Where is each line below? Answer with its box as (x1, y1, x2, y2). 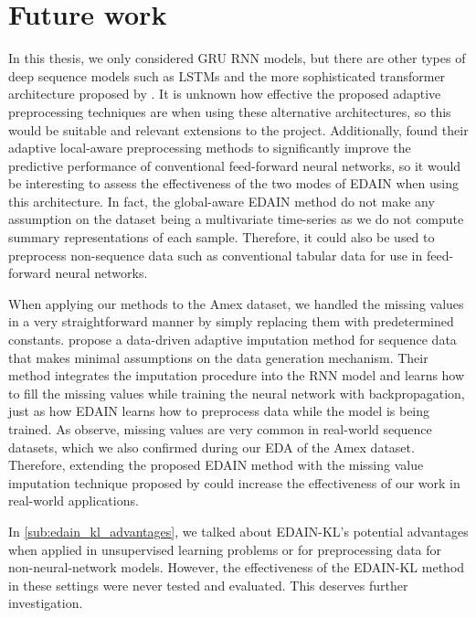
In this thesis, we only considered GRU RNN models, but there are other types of (8, 48, 466, 68)
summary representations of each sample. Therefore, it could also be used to (8, 228, 435, 247)
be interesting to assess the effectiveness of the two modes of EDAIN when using (8, 174, 459, 193)
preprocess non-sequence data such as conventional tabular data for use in (8, 245, 423, 264)
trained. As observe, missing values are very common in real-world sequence (8, 420, 432, 438)
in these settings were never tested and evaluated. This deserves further (8, 575, 408, 594)
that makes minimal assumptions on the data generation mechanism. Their (8, 347, 428, 367)
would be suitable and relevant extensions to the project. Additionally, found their (8, 120, 469, 139)
